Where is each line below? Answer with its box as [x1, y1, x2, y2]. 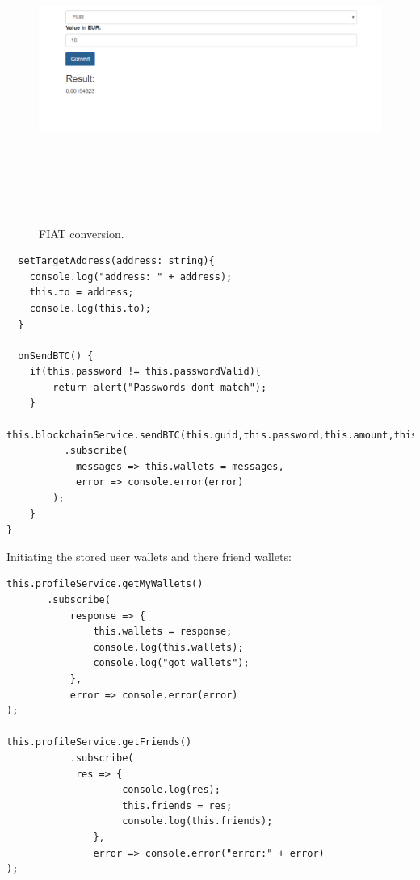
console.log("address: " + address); [29, 270, 233, 283]
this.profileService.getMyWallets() [6, 578, 204, 590]
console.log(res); [122, 784, 220, 796]
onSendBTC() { [18, 350, 94, 362]
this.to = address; [29, 287, 134, 299]
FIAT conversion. [39, 224, 124, 241]
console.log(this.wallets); [93, 641, 244, 653]
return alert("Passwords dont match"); [52, 381, 267, 393]
